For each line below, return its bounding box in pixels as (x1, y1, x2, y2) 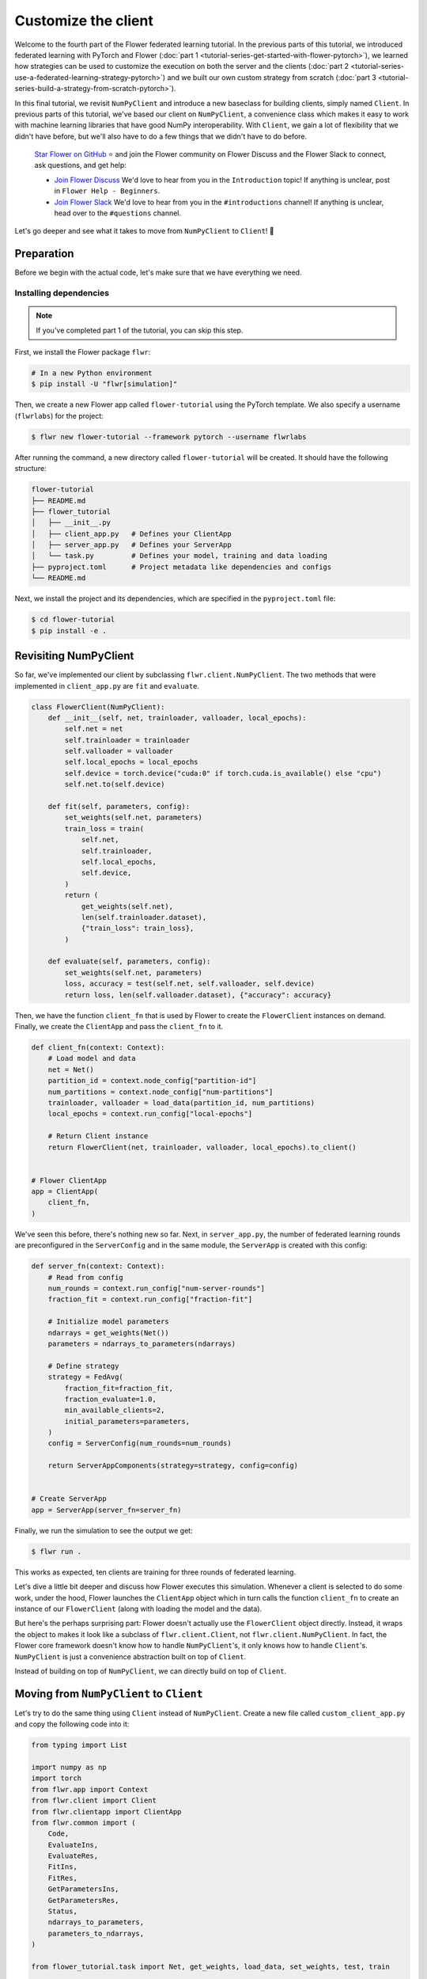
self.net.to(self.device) (64, 780, 165, 789)
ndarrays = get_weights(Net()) (47, 1328, 169, 1337)
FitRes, (47, 1873, 78, 1882)
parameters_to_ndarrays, (47, 1928, 145, 1938)
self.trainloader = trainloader (64, 735, 190, 744)
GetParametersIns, (47, 1885, 119, 1894)
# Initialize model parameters (47, 1317, 169, 1326)
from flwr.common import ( (31, 1818, 136, 1827)
